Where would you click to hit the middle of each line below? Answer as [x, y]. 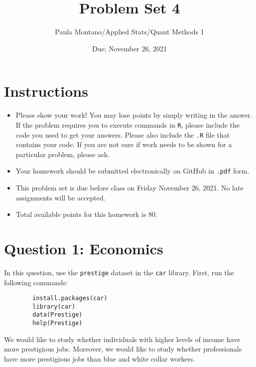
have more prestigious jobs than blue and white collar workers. [100, 358]
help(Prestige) [58, 323]
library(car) [54, 306]
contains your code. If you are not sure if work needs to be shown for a [124, 144]
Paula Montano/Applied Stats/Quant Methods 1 [129, 32]
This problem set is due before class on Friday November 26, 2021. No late [129, 187]
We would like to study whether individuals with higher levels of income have [122, 339]
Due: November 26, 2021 [129, 48]
